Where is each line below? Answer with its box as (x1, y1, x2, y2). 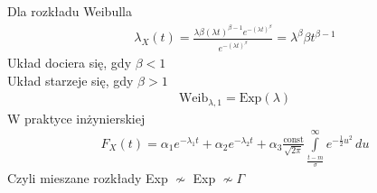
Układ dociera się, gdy (7, 52, 132, 71)
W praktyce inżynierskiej (7, 108, 146, 127)
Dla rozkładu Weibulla (7, 2, 132, 20)
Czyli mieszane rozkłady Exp (7, 168, 168, 187)
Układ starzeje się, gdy (7, 70, 134, 89)
